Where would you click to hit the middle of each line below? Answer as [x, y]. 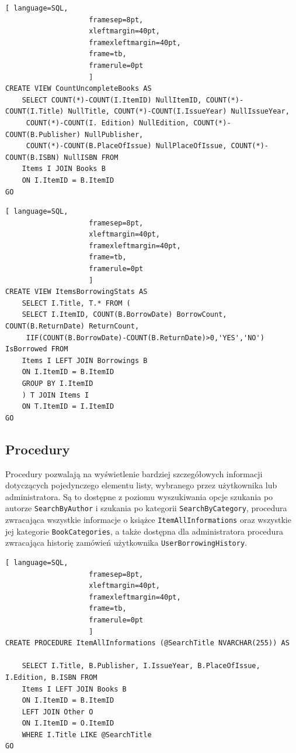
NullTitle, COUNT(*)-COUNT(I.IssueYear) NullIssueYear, [179, 112]
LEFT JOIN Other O [58, 712]
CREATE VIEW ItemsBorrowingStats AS [76, 292]
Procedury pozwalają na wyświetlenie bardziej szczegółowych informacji [134, 473]
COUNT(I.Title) [35, 112]
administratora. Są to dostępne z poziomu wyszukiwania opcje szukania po [139, 496]
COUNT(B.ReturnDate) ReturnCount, [72, 326]
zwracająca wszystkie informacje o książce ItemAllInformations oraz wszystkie [148, 520]
